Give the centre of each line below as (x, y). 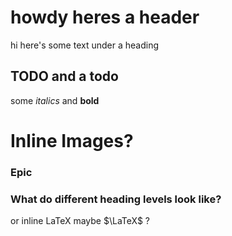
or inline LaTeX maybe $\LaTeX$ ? (80, 221)
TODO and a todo (64, 76)
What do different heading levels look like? (116, 199)
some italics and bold (55, 100)
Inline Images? (72, 140)
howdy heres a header (105, 17)
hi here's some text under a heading (84, 45)
